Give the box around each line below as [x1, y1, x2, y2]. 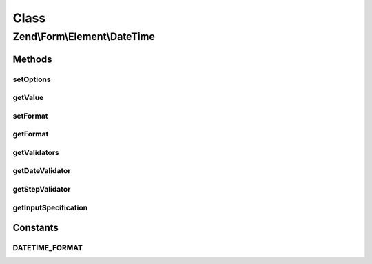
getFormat [12, 130, 49, 139]
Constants [12, 222, 59, 234]
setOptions [12, 74, 51, 84]
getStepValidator [12, 184, 71, 194]
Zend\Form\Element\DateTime [12, 30, 155, 43]
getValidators [12, 148, 60, 157]
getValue [12, 93, 44, 103]
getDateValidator [12, 166, 71, 176]
